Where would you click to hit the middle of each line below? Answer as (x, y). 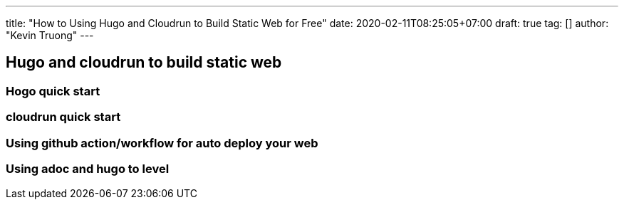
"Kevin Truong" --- (50, 35)
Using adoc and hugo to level (88, 168)
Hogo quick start (53, 91)
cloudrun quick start (63, 117)
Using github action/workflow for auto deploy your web (162, 143)
